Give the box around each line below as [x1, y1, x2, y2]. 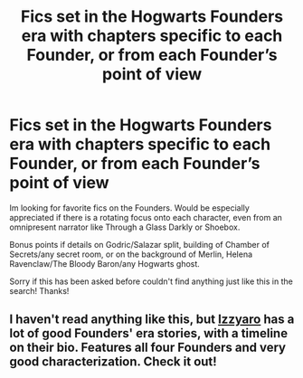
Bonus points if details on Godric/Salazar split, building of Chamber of [9, 239, 270, 250]
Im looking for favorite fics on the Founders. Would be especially [9, 202, 251, 213]
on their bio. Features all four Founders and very [9, 340, 287, 355]
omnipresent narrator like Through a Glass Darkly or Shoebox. [9, 222, 241, 232]
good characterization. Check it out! [9, 354, 217, 370]
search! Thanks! [9, 285, 70, 296]
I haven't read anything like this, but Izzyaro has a [9, 312, 295, 327]
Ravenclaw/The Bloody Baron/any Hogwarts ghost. [9, 258, 201, 269]
